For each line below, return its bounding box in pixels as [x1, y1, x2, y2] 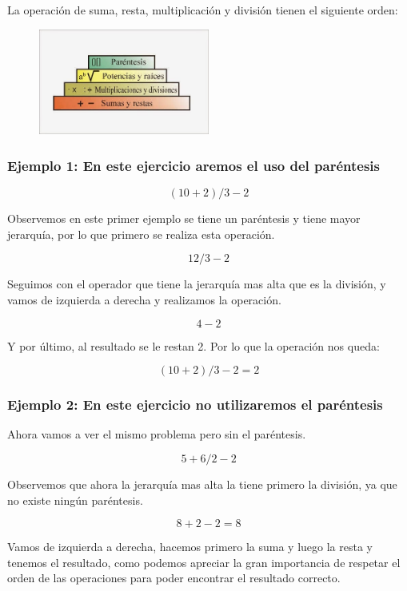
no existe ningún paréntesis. [7, 491, 143, 508]
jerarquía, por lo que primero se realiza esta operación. [7, 225, 275, 242]
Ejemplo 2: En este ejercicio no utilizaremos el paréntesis [7, 395, 383, 414]
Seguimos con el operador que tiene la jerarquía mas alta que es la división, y [7, 276, 386, 292]
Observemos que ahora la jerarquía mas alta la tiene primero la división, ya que [7, 476, 397, 493]
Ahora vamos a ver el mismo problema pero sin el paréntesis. [7, 426, 306, 442]
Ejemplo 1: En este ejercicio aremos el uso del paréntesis [7, 155, 380, 175]
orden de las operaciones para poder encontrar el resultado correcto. [7, 569, 341, 586]
